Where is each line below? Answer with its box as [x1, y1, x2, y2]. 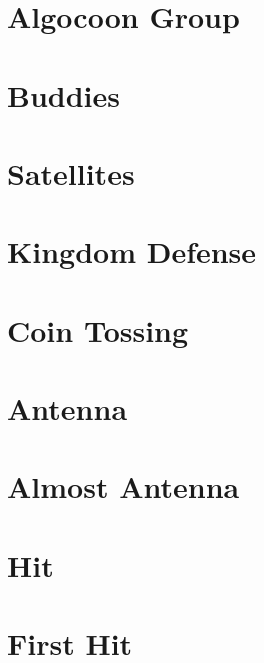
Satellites [7, 152, 135, 193]
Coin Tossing [7, 309, 189, 350]
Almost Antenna [7, 466, 240, 507]
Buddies [7, 74, 120, 115]
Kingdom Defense [7, 231, 257, 272]
